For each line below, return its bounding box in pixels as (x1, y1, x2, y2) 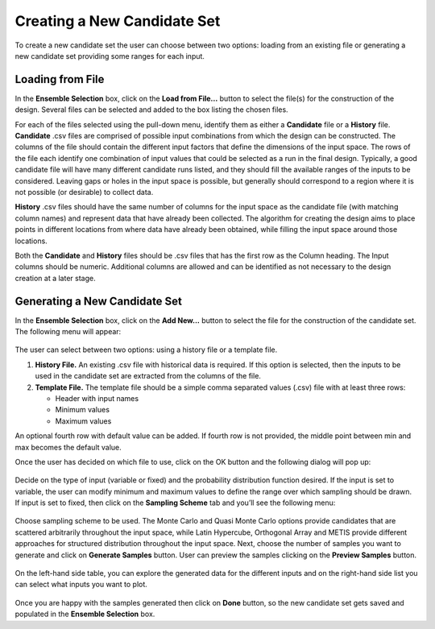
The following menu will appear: (14, 327, 122, 336)
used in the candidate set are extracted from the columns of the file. (35, 371, 262, 381)
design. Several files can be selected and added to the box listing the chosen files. (14, 105, 289, 114)
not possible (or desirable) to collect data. (14, 187, 154, 197)
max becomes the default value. (14, 442, 122, 452)
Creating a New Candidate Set (14, 12, 221, 30)
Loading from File (14, 72, 105, 86)
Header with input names (55, 393, 139, 403)
